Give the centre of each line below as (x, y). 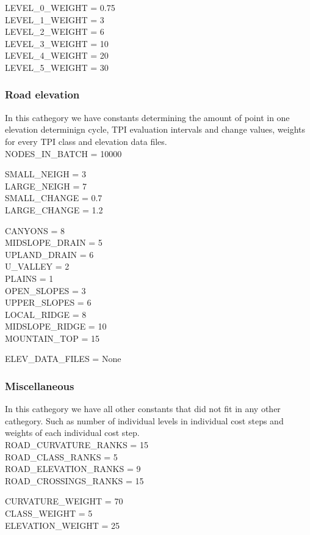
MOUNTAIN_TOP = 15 (52, 338)
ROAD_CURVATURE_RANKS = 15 (77, 445)
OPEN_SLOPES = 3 (45, 290)
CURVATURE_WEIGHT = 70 (64, 501)
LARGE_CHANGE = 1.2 (54, 209)
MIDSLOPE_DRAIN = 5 (54, 242)
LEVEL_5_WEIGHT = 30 (57, 67)
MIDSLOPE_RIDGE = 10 (56, 326)
